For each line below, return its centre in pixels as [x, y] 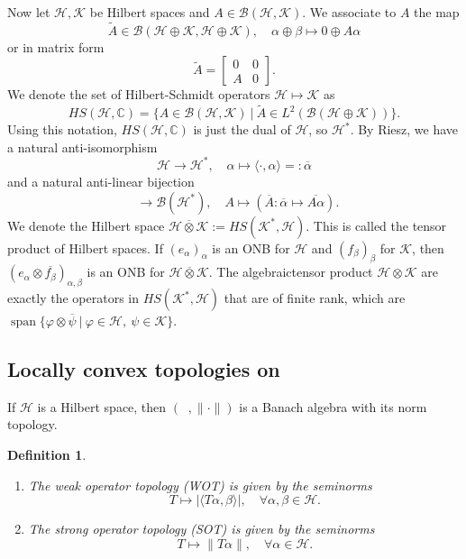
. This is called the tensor [376, 225]
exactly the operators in [73, 298]
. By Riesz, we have [404, 129]
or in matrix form [56, 46]
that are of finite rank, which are [315, 298]
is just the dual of [242, 129]
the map [437, 12]
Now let [29, 12]
